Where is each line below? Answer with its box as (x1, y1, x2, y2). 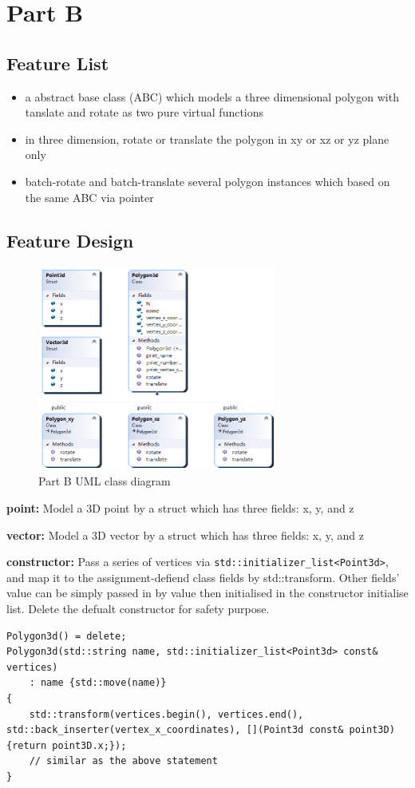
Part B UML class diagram (38, 473, 171, 489)
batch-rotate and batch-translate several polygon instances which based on (25, 172, 390, 189)
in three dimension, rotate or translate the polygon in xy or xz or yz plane (25, 130, 389, 147)
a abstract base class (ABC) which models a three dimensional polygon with (25, 88, 399, 105)
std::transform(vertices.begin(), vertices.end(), (29, 708, 304, 720)
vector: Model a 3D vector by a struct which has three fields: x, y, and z (6, 526, 364, 543)
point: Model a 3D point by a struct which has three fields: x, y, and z (6, 499, 354, 516)
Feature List (6, 50, 109, 75)
